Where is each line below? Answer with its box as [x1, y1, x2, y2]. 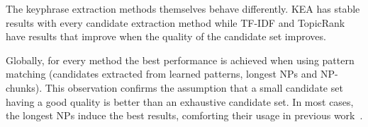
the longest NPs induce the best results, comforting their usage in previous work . [6, 108, 363, 123]
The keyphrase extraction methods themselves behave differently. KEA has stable [6, 1, 360, 16]
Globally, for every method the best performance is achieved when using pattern [6, 52, 355, 67]
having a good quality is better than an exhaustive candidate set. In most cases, [6, 94, 354, 109]
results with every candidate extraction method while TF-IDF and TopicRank [6, 15, 345, 30]
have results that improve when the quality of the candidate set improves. [6, 29, 326, 44]
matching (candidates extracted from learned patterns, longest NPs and [6, 66, 318, 81]
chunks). [6, 80, 43, 95]
